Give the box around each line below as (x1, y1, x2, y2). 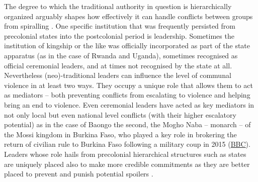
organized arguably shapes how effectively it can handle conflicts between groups (4, 11, 253, 21)
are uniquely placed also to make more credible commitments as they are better (4, 158, 250, 169)
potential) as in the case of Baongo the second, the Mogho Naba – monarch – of (4, 119, 251, 130)
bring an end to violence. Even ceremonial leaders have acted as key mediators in (4, 99, 254, 110)
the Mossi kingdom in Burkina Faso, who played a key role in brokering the (4, 129, 237, 139)
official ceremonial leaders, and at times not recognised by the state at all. (4, 60, 232, 70)
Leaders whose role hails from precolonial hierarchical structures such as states (4, 148, 246, 159)
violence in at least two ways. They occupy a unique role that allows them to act (4, 79, 253, 90)
